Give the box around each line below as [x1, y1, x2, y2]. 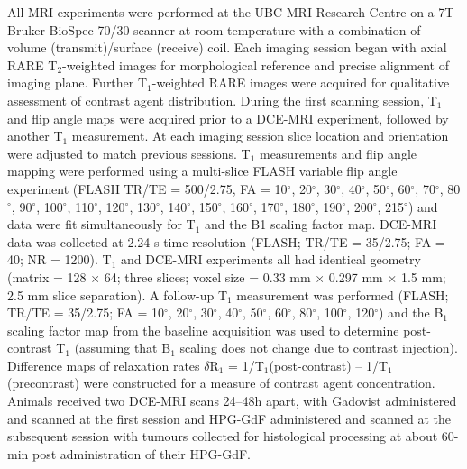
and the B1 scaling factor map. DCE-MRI [205, 215, 437, 234]
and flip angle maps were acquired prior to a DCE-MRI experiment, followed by [7, 108, 449, 127]
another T [7, 126, 63, 145]
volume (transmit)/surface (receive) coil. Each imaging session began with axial [7, 38, 447, 57]
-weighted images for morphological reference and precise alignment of [62, 55, 449, 74]
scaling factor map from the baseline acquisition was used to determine [7, 320, 399, 339]
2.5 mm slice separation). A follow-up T [7, 285, 228, 304]
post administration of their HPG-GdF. [32, 444, 251, 463]
